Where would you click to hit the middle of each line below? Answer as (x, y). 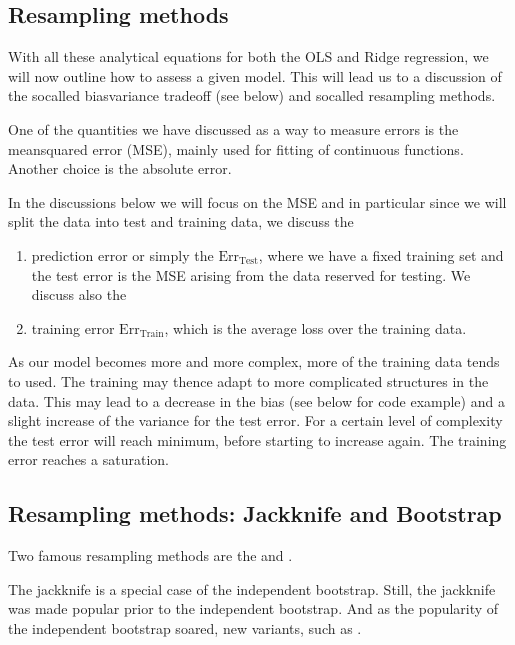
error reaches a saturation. (88, 459)
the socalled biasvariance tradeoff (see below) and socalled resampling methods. (252, 95)
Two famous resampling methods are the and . (150, 555)
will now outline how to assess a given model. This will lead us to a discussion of (255, 75)
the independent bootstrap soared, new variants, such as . (185, 627)
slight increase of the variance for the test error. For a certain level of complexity (255, 420)
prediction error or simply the (122, 254)
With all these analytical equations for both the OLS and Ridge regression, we (248, 56)
